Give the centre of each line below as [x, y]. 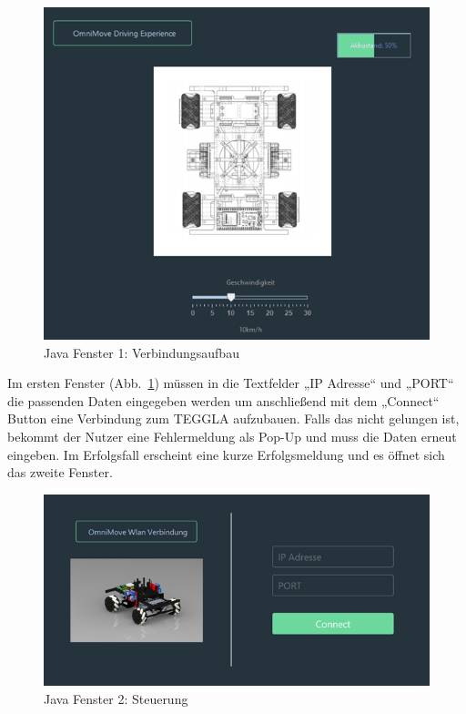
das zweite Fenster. [60, 472]
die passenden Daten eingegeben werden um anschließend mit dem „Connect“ [223, 400]
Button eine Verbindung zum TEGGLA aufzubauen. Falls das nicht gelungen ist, [233, 418]
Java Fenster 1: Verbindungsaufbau [142, 352]
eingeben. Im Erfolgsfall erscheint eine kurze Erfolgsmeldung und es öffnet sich [226, 454]
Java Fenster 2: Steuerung [116, 698]
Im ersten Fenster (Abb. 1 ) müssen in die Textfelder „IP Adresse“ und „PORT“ [231, 383]
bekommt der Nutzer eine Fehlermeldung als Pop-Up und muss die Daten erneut [232, 437]
